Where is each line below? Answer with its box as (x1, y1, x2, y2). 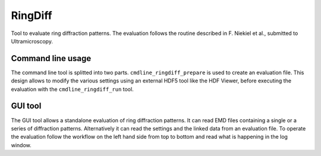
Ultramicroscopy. (11, 37, 53, 44)
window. (11, 141, 32, 148)
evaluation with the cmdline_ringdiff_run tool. (11, 85, 134, 93)
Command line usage (11, 53, 92, 63)
